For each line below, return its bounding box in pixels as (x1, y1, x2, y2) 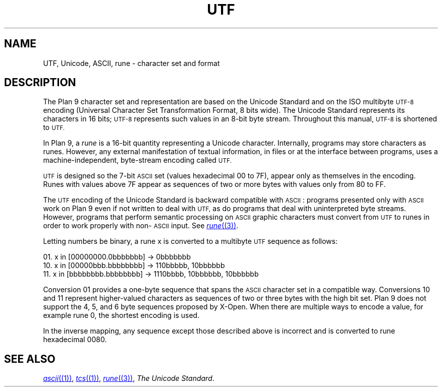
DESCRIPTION (4, 76, 76, 89)
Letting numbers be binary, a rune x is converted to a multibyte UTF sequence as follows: (43, 237, 338, 246)
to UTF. (43, 123, 65, 132)
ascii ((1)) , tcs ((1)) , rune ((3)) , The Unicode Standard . (43, 374, 214, 383)
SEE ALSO (4, 352, 56, 365)
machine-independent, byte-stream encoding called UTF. (43, 156, 232, 165)
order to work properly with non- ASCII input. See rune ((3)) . (43, 221, 239, 230)
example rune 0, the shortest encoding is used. (43, 311, 200, 320)
